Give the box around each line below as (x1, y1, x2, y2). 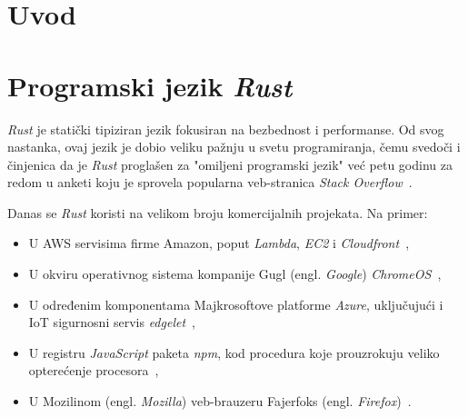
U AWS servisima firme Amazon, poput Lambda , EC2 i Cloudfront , (28, 233, 410, 253)
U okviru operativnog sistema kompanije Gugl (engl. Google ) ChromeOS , (28, 264, 442, 283)
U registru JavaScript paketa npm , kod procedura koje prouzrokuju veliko (28, 343, 440, 362)
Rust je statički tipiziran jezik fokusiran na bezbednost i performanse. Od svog (7, 119, 444, 138)
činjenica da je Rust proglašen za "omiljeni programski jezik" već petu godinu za (7, 154, 453, 174)
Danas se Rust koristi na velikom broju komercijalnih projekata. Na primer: (7, 203, 428, 222)
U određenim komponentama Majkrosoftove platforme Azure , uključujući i (28, 294, 443, 313)
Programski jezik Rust (7, 66, 293, 104)
